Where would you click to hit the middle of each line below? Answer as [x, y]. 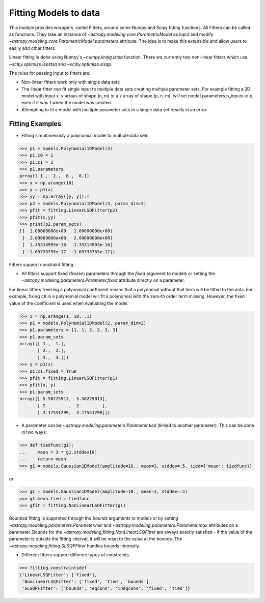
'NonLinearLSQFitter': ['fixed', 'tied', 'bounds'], [87, 581]
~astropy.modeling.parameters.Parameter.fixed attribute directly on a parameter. [103, 280]
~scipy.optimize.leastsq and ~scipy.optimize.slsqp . [61, 64]
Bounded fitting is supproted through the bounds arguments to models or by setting [94, 518]
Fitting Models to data [54, 13]
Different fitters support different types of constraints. [76, 555]
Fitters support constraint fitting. [42, 264]
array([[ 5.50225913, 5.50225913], [64, 399]
